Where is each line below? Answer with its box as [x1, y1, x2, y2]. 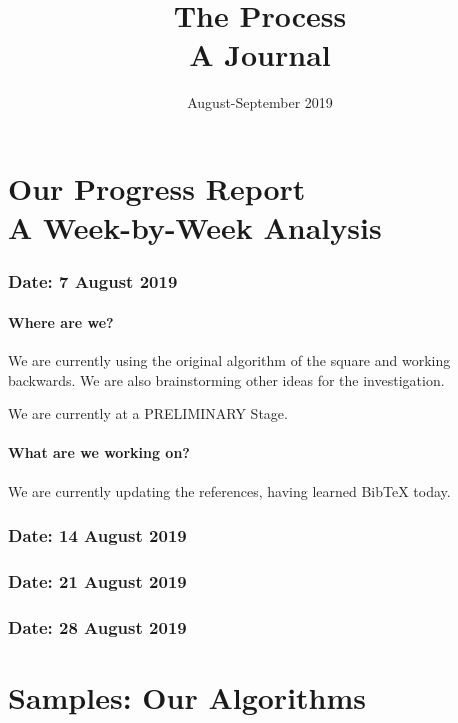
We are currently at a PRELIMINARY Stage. [8, 403, 288, 424]
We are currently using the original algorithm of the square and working [8, 349, 451, 370]
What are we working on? [8, 442, 190, 463]
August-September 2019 [187, 92, 333, 113]
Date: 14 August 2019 [8, 523, 187, 548]
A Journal [189, 34, 331, 75]
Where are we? [8, 311, 114, 332]
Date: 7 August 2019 [8, 269, 178, 294]
